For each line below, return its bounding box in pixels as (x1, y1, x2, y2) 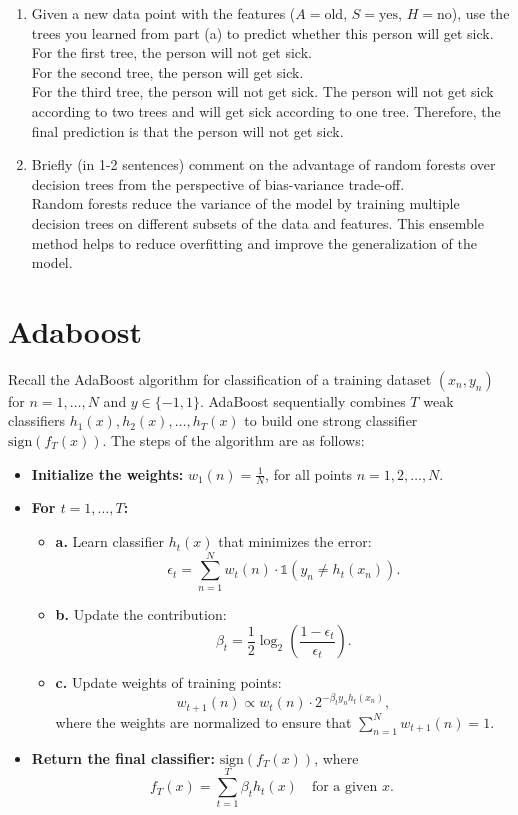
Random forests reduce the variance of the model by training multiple (31, 193, 460, 214)
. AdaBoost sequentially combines (199, 390, 406, 411)
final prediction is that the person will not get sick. (31, 120, 344, 141)
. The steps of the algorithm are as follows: (102, 430, 365, 451)
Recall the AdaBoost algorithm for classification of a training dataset (8, 368, 432, 389)
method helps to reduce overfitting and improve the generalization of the (31, 232, 477, 253)
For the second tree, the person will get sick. (31, 61, 304, 82)
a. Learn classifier (55, 531, 164, 552)
